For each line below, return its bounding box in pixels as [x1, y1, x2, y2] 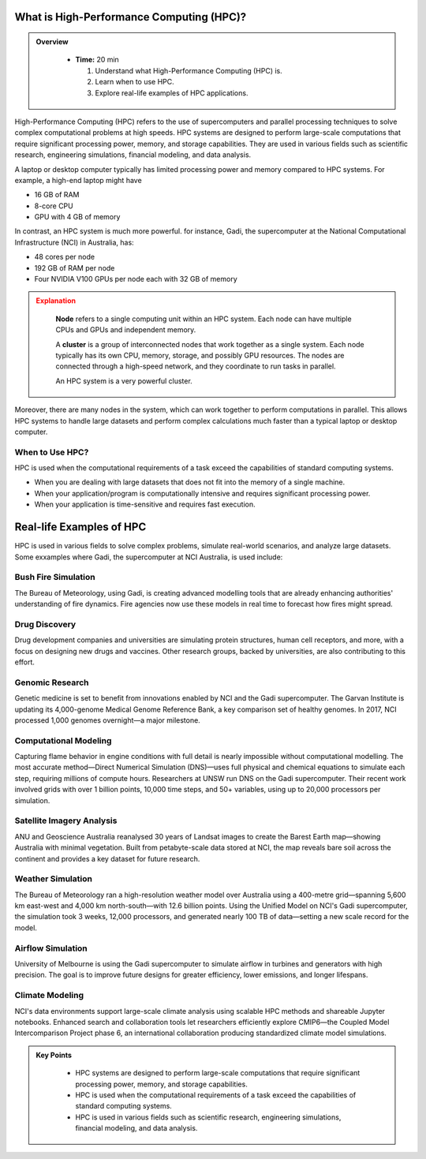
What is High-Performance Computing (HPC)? [14, 10, 247, 24]
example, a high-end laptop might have [14, 175, 142, 185]
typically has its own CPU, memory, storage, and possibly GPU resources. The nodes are [55, 351, 345, 360]
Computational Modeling [14, 735, 112, 746]
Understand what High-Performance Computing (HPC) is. [95, 65, 283, 75]
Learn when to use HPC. [95, 77, 175, 87]
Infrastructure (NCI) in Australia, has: [14, 237, 134, 247]
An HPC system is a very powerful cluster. [55, 376, 192, 386]
